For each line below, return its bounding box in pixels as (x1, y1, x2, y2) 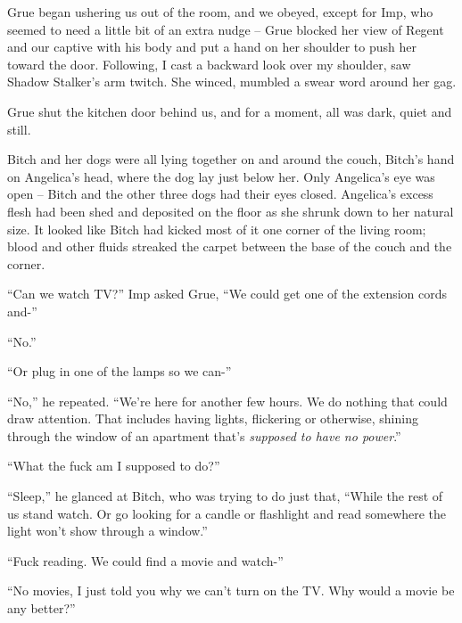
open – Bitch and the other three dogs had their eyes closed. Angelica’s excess (7, 184, 433, 203)
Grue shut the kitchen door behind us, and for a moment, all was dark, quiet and (7, 102, 452, 120)
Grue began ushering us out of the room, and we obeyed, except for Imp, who (7, 3, 433, 20)
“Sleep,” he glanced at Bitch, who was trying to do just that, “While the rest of (7, 487, 443, 505)
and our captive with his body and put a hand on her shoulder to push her (7, 37, 417, 56)
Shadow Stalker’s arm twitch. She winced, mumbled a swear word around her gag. (7, 72, 457, 91)
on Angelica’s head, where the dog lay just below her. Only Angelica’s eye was (7, 167, 435, 185)
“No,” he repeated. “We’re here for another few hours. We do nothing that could (7, 391, 448, 410)
